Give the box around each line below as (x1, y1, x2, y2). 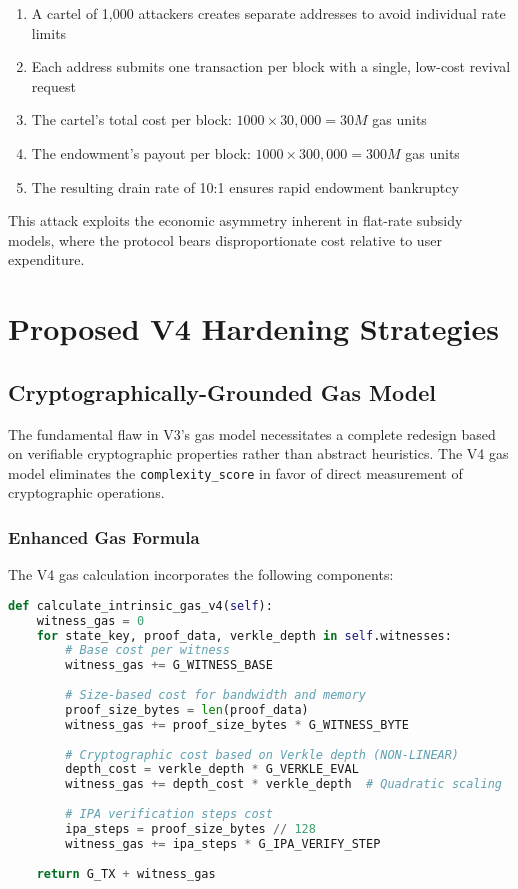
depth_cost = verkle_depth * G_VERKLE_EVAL (65, 762, 359, 777)
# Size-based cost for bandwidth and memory (65, 688, 366, 703)
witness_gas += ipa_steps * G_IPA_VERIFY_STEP (65, 836, 381, 851)
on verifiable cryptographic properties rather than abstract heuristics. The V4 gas (8, 443, 509, 464)
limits (31, 22, 67, 43)
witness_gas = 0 (36, 613, 145, 628)
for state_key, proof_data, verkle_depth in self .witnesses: (36, 628, 452, 643)
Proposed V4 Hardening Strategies (8, 308, 499, 349)
